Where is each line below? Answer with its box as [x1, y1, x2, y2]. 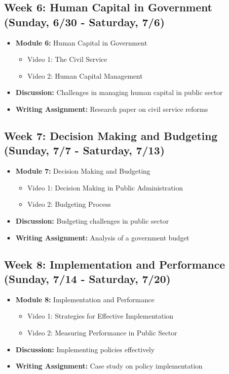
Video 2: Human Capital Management [27, 70, 143, 81]
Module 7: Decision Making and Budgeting [15, 166, 151, 176]
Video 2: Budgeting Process [27, 199, 111, 209]
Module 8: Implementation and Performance [15, 294, 154, 304]
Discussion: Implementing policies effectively [15, 344, 155, 354]
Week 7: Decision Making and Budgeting [4, 128, 218, 143]
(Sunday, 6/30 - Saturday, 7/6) [4, 14, 165, 29]
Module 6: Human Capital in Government [15, 37, 148, 47]
